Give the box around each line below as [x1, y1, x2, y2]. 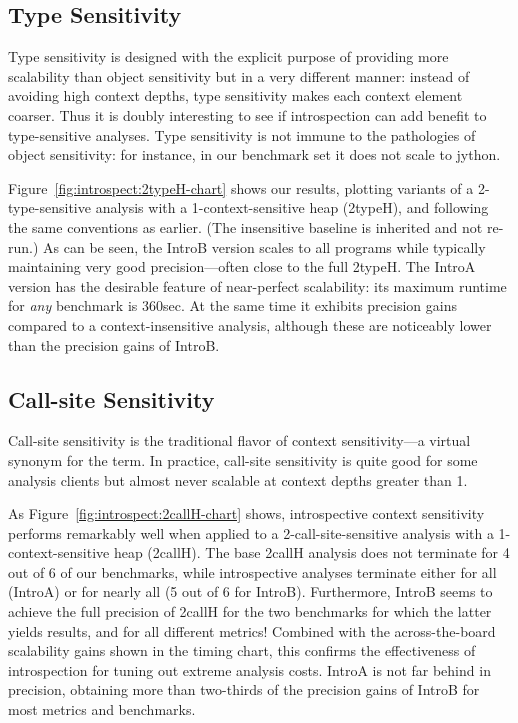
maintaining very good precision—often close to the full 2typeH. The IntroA [8, 256, 476, 277]
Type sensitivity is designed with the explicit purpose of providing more [8, 46, 449, 67]
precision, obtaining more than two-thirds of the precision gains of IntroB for [8, 679, 480, 700]
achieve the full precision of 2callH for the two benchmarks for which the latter [8, 601, 492, 622]
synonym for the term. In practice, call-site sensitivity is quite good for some [8, 449, 478, 470]
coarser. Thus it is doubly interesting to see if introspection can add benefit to [8, 104, 487, 125]
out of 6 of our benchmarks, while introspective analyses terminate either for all [8, 561, 497, 582]
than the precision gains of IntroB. [8, 334, 220, 355]
